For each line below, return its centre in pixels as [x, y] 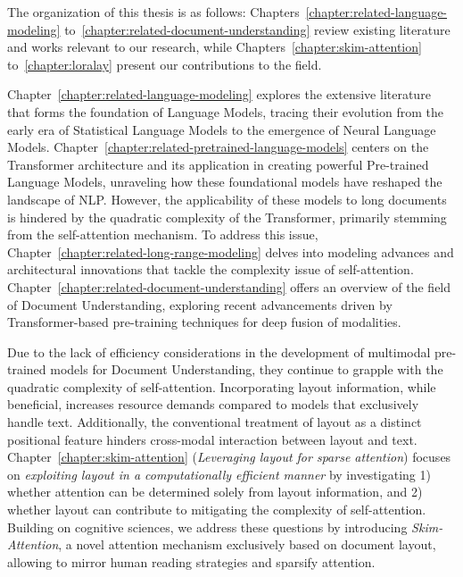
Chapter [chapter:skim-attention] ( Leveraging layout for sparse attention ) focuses [229, 457]
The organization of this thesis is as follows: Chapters [153, 12]
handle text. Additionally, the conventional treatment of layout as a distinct [215, 422]
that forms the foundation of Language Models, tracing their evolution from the [226, 111]
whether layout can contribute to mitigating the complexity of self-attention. [217, 510]
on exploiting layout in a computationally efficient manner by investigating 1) [219, 474]
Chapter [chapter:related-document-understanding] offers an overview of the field [229, 286]
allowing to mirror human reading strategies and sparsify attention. [191, 561]
